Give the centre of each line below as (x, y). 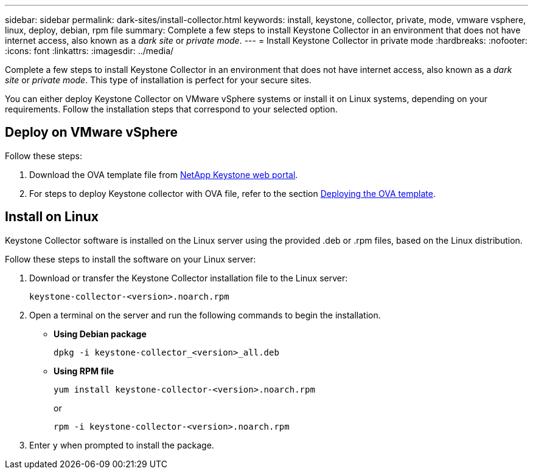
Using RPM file (84, 371)
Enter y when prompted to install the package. (122, 445)
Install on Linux (52, 217)
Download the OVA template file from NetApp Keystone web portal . (164, 174)
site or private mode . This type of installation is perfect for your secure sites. (158, 80)
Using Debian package (100, 334)
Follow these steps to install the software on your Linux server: (131, 259)
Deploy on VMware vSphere (92, 132)
